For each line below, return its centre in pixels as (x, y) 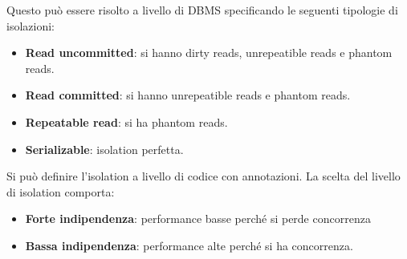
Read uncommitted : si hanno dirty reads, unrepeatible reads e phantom (209, 53)
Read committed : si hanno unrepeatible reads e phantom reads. (188, 95)
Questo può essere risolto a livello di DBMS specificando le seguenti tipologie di (202, 10)
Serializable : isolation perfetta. (104, 149)
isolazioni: (31, 25)
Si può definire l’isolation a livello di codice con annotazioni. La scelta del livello (203, 176)
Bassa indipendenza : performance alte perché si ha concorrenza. (189, 245)
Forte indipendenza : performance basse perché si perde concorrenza (198, 219)
